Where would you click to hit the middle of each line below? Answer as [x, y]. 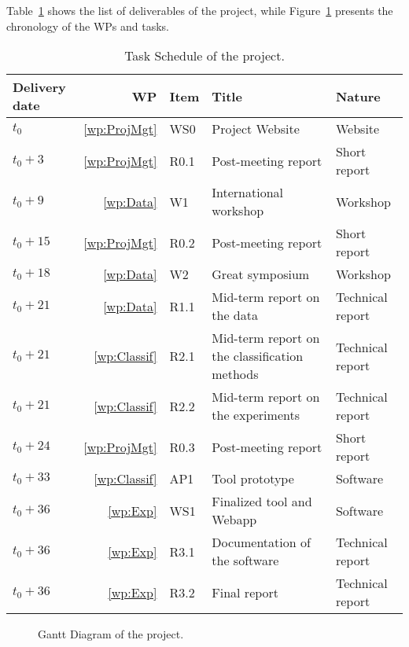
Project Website [256, 129]
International [248, 193]
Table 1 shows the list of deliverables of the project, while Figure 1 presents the [200, 10]
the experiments [256, 415]
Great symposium [261, 274]
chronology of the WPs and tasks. [88, 26]
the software [245, 561]
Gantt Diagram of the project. [111, 634]
